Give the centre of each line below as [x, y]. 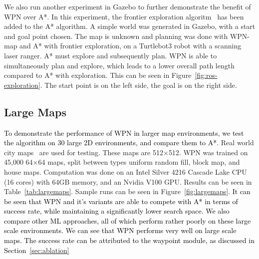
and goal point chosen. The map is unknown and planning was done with [116, 36]
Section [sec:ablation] [37, 250]
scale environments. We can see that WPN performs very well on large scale [120, 230]
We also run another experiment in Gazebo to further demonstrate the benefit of [128, 6]
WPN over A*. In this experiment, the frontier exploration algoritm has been [124, 16]
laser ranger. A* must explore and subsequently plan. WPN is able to [111, 55]
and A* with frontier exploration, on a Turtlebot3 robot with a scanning [130, 46]
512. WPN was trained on [208, 152]
